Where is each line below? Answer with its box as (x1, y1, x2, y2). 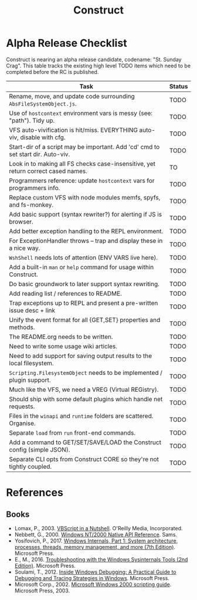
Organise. (9, 419, 36, 427)
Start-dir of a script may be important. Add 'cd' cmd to (9, 143, 160, 151)
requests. (9, 402, 35, 411)
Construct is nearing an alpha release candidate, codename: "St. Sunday (6, 56, 182, 63)
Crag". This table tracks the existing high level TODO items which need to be (6, 62, 191, 69)
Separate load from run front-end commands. (9, 429, 136, 437)
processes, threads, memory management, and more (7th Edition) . (14, 543, 176, 550)
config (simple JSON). (9, 445, 70, 453)
